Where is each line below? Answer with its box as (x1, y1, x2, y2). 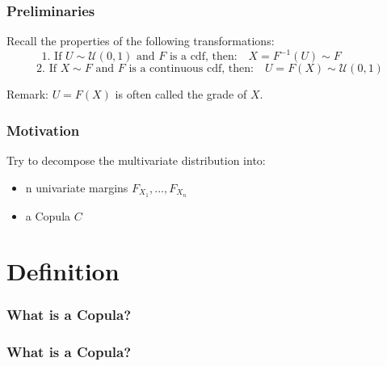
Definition (6, 255, 120, 288)
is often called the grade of (115, 86, 247, 103)
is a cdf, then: (169, 51, 238, 63)
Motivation (6, 120, 80, 140)
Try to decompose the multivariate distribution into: (6, 152, 266, 169)
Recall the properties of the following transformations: (6, 32, 275, 49)
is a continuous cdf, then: (128, 63, 254, 75)
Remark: (6, 86, 48, 103)
